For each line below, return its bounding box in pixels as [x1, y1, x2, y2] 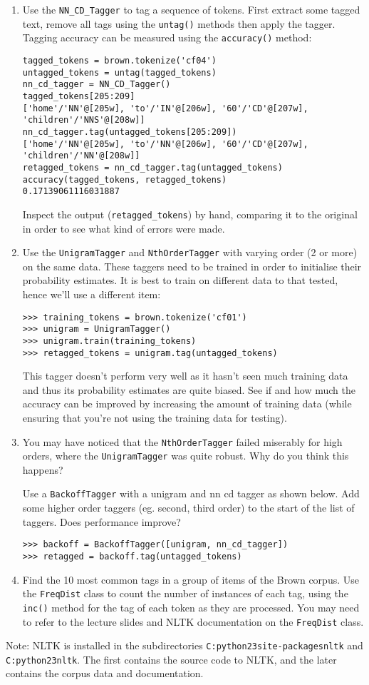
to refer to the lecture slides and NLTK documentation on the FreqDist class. [22, 614, 364, 629]
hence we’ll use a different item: [22, 286, 161, 301]
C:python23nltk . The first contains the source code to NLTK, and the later [6, 651, 337, 666]
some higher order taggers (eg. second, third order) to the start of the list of [22, 500, 355, 515]
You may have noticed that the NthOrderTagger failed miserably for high [22, 434, 343, 449]
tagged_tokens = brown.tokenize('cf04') [22, 55, 217, 66]
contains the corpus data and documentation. [6, 666, 204, 681]
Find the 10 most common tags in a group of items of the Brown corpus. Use [22, 572, 359, 587]
